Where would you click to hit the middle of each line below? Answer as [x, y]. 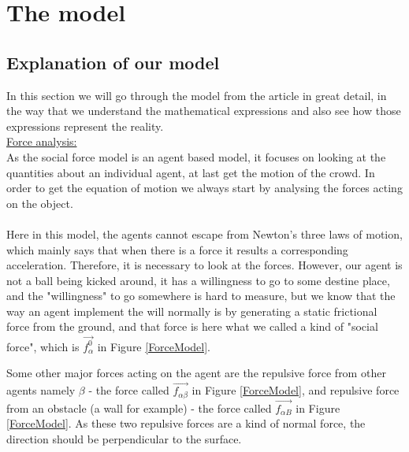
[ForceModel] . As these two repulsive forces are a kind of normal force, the [186, 423]
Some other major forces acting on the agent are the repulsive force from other [196, 373]
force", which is [43, 346]
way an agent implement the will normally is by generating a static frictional [192, 311]
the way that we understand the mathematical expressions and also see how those [204, 111]
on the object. [40, 203]
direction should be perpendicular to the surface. [124, 439]
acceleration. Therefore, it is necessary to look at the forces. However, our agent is [204, 265]
